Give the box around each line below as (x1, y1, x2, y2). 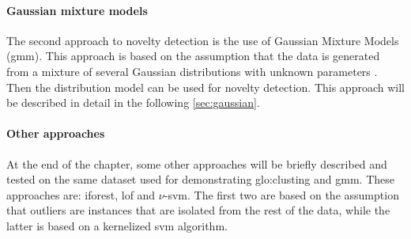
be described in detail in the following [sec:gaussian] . (6, 94, 260, 111)
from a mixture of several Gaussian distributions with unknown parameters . (6, 63, 378, 79)
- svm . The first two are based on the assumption (164, 186, 399, 203)
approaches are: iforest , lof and (6, 186, 156, 203)
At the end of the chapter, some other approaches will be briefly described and (6, 155, 387, 172)
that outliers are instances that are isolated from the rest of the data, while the (6, 202, 390, 218)
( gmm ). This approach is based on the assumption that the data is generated (6, 47, 380, 64)
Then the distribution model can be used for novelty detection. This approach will (6, 78, 405, 95)
